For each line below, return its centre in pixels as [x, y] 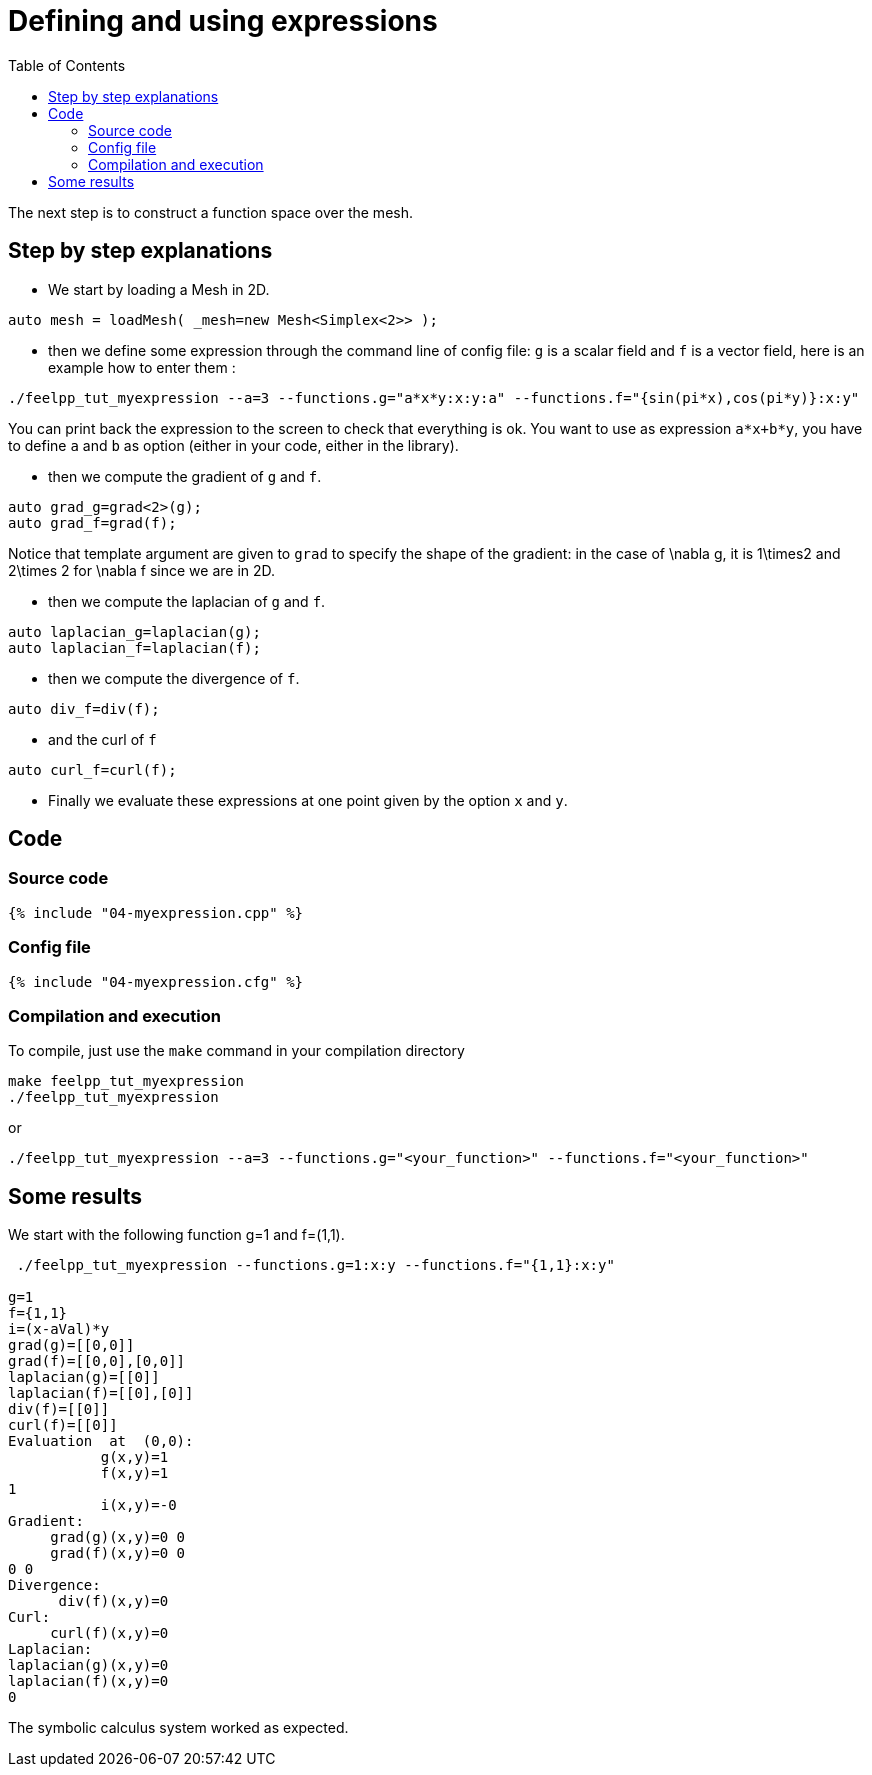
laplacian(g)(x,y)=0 [88, 1665]
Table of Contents [67, 65]
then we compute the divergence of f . [174, 678]
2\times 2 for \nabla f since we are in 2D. [142, 570]
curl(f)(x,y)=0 [109, 1633]
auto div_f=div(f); [84, 708]
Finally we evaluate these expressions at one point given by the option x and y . [308, 800]
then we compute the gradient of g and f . [185, 476]
